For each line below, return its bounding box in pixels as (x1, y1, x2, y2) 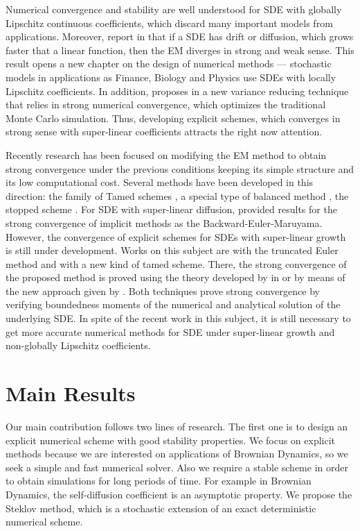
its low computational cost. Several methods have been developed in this (6, 175, 314, 189)
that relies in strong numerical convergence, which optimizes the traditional (6, 97, 326, 112)
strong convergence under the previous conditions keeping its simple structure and (6, 161, 354, 176)
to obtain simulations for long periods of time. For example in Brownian (6, 473, 312, 488)
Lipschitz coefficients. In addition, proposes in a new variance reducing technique (6, 83, 349, 98)
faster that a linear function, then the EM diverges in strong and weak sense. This (6, 42, 354, 57)
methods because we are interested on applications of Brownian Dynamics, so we (6, 446, 348, 461)
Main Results (6, 379, 136, 407)
